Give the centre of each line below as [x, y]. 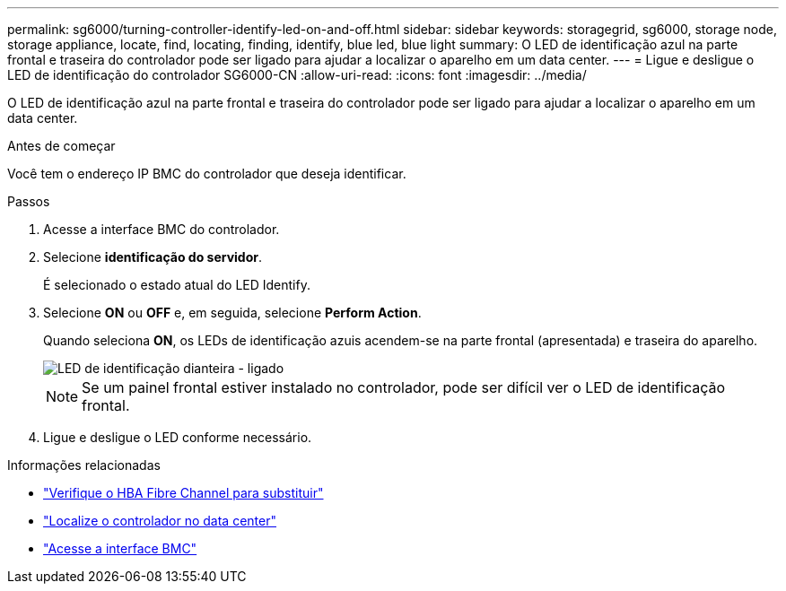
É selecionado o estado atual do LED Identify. [177, 285]
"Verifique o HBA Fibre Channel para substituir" [183, 493]
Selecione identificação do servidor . [153, 257]
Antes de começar [61, 146]
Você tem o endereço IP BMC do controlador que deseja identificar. [207, 174]
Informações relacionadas [84, 465]
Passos [29, 201]
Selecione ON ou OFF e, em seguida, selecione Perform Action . [232, 313]
